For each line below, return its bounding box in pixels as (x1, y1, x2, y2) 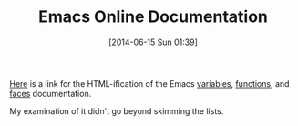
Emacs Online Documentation (37, 6, 269, 27)
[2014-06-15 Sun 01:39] (108, 37, 198, 47)
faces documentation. (9, 88, 92, 99)
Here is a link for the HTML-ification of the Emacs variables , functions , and (9, 78, 290, 89)
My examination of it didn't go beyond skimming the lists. (9, 105, 224, 116)
